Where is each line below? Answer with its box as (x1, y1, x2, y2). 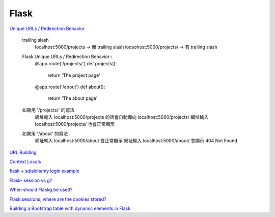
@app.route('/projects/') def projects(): (35, 61, 117, 67)
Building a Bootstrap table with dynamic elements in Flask (9, 205, 131, 211)
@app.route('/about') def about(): (35, 84, 105, 90)
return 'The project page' (47, 72, 100, 78)
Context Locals (9, 158, 41, 165)
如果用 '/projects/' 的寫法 (22, 107, 75, 113)
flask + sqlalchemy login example (9, 168, 80, 174)
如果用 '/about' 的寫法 (22, 130, 68, 137)
